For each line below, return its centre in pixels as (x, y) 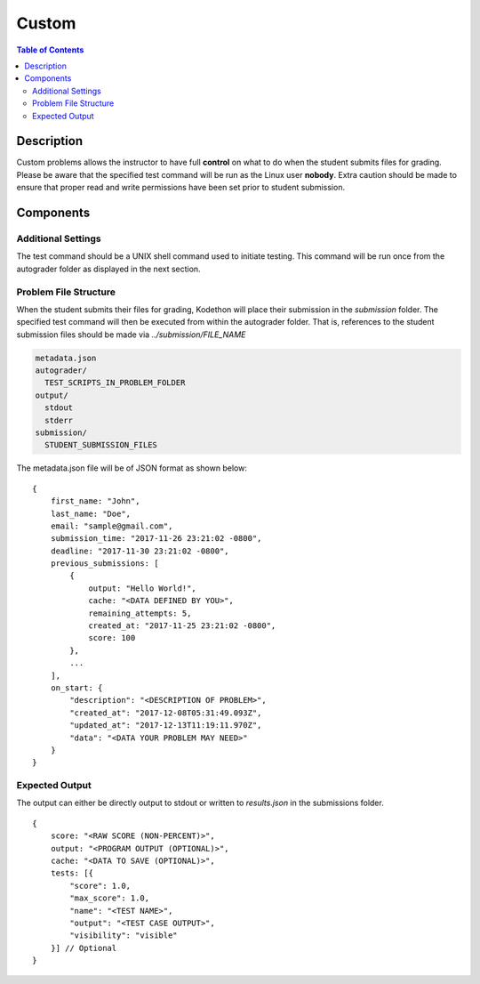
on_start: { (76, 688)
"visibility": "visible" (124, 936)
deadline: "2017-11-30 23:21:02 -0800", (140, 551)
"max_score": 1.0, (110, 898)
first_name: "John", (95, 501)
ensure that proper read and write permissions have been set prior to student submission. (181, 188)
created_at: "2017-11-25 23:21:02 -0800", (182, 626)
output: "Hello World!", (143, 588)
